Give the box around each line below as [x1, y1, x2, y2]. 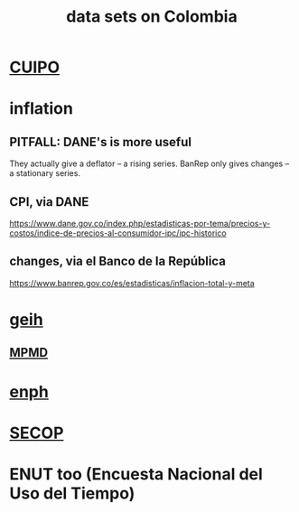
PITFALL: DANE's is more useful [9, 134, 192, 150]
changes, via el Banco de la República [9, 254, 226, 269]
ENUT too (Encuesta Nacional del [9, 463, 264, 484]
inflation [9, 98, 74, 119]
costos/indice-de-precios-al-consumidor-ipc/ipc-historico [9, 228, 228, 238]
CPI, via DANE [9, 194, 89, 209]
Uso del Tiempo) [9, 483, 135, 503]
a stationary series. [9, 168, 81, 179]
